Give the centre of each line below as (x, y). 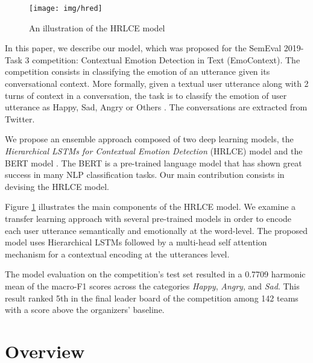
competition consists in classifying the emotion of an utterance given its (138, 71)
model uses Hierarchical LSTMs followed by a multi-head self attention (136, 242)
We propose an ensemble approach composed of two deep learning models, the (149, 139)
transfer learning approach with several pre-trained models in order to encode (148, 218)
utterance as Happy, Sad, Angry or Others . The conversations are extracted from (156, 107)
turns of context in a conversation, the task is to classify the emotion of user (146, 95)
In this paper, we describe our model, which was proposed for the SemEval (143, 48)
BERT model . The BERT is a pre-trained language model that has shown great (153, 163)
